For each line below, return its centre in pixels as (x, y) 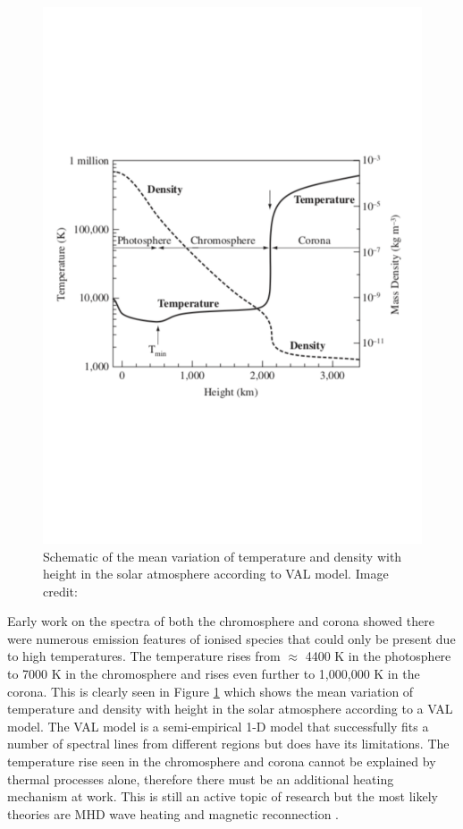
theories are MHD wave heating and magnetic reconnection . (173, 813)
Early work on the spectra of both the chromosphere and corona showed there (221, 621)
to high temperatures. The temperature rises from (144, 656)
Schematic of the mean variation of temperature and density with (223, 556)
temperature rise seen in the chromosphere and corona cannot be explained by (222, 761)
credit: (60, 591)
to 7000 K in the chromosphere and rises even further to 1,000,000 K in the (214, 674)
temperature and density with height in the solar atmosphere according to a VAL (230, 709)
